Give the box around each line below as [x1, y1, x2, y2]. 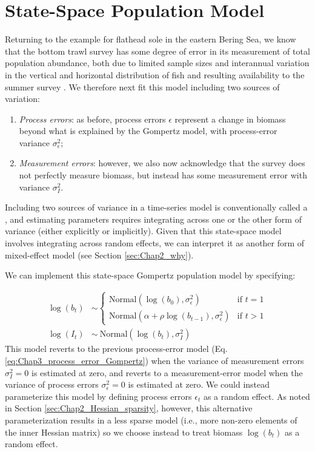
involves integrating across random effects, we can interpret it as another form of [5, 237, 305, 249]
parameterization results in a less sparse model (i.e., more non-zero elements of [5, 414, 297, 426]
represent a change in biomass [174, 112, 286, 125]
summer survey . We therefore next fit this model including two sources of [5, 80, 280, 93]
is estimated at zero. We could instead [128, 378, 270, 391]
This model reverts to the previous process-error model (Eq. [5, 342, 228, 355]
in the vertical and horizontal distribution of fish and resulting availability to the [5, 68, 305, 81]
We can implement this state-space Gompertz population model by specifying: [5, 269, 296, 282]
